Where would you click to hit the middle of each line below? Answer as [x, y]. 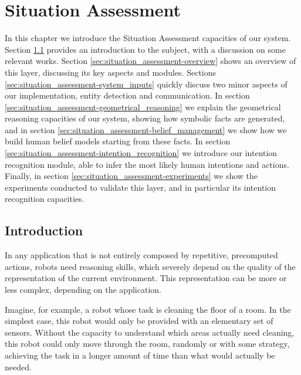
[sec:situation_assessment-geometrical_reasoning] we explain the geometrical [143, 107]
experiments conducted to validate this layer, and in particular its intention [141, 187]
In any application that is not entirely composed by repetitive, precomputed [141, 255]
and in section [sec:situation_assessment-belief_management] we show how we [146, 129]
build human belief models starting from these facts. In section [118, 141]
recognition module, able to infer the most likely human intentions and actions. [147, 164]
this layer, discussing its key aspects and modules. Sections [111, 72]
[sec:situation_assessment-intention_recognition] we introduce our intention [141, 153]
